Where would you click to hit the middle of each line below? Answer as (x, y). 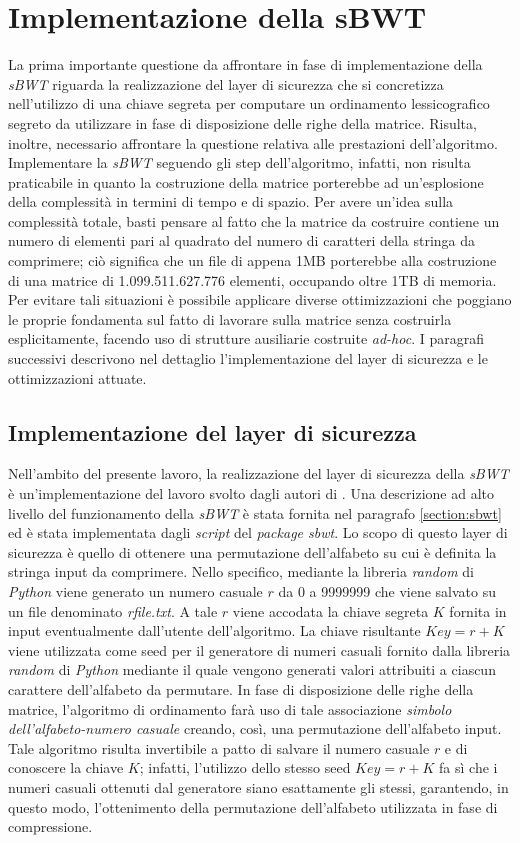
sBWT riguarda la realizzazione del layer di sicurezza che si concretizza (226, 83)
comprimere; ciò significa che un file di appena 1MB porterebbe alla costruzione (252, 260)
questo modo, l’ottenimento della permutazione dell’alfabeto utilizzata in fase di (253, 806)
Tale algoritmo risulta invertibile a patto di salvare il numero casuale (219, 747)
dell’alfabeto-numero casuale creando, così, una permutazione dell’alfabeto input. (255, 728)
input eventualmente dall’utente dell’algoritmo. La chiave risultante (214, 630)
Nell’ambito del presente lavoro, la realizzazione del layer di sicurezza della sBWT (258, 473)
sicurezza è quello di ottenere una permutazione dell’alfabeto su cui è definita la (252, 551)
